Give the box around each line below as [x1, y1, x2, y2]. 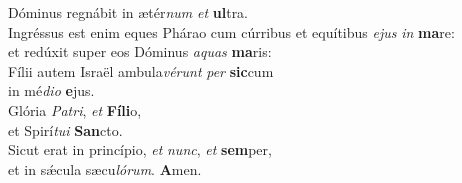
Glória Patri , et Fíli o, [8, 99, 142, 120]
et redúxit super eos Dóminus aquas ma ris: [8, 41, 272, 62]
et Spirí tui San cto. [8, 119, 123, 140]
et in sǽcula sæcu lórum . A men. [8, 158, 202, 179]
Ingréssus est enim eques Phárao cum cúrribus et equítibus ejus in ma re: [8, 21, 455, 42]
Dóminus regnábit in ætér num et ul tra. [8, 2, 249, 22]
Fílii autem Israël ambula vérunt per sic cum [8, 60, 274, 81]
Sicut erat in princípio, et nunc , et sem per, [8, 139, 272, 160]
